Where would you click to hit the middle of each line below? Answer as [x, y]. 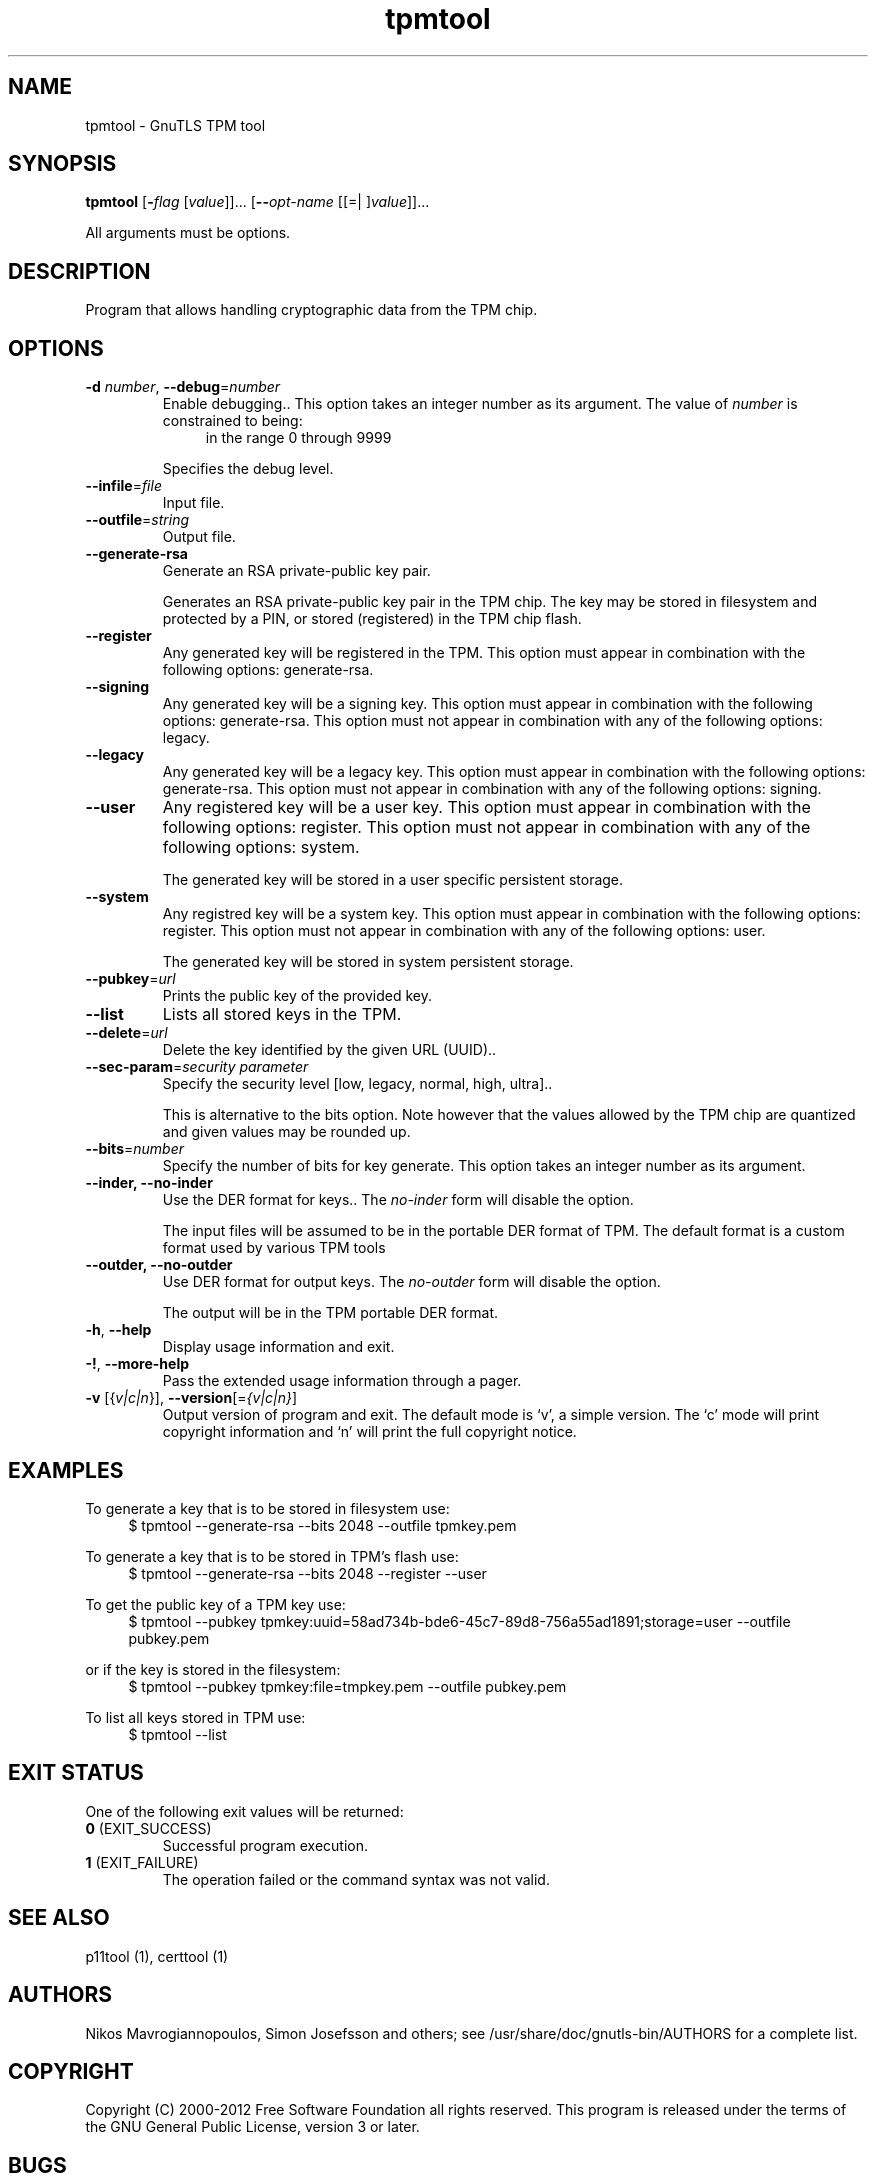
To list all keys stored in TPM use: [195, 1717]
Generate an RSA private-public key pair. [296, 571]
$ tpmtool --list [177, 1734]
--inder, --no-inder [149, 1183]
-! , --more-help [137, 1364]
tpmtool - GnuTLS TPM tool [175, 125]
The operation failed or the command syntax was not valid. [356, 1879]
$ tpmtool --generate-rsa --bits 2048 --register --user [307, 1573]
